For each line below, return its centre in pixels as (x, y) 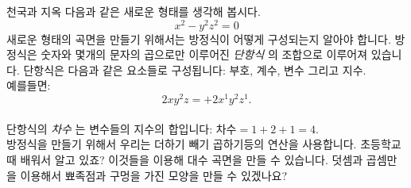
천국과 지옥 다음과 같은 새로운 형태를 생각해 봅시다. (134, 11)
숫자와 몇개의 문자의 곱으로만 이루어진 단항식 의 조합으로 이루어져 (204, 54)
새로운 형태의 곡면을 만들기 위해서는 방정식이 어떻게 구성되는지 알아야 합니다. (199, 38)
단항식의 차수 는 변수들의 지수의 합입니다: (110, 128)
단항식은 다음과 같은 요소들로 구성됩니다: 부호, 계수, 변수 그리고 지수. (195, 69)
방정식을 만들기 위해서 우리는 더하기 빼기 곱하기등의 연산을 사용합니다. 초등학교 (204, 144)
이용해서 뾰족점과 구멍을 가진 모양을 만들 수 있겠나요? (154, 175)
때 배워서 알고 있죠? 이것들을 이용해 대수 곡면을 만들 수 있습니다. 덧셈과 (185, 159)
